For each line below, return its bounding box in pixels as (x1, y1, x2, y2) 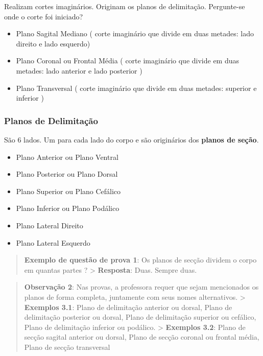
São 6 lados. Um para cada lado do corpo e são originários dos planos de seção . (4, 134, 259, 145)
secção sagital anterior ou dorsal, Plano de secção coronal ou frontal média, (24, 331, 259, 342)
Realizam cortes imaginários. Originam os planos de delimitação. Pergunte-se (4, 1, 245, 11)
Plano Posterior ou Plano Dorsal (16, 169, 118, 179)
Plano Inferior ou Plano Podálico (16, 203, 119, 213)
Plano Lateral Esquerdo (16, 237, 90, 248)
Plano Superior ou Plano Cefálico (16, 185, 121, 196)
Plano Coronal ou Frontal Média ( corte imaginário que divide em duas (16, 55, 240, 66)
